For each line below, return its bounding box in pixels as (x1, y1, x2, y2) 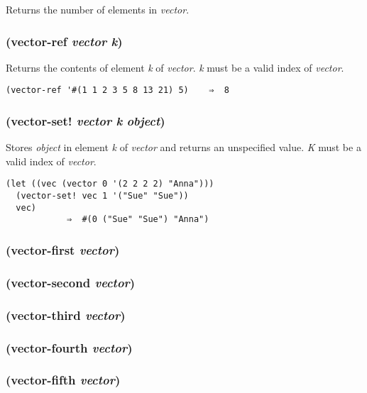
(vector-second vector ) (6, 273, 136, 291)
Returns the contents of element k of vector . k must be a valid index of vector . (6, 60, 344, 74)
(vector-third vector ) (6, 306, 126, 323)
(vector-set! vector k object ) (6, 111, 165, 129)
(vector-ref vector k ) (6, 32, 123, 50)
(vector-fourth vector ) (6, 338, 133, 356)
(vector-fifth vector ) (6, 371, 121, 389)
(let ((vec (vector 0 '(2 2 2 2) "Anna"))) (6, 179, 214, 189)
